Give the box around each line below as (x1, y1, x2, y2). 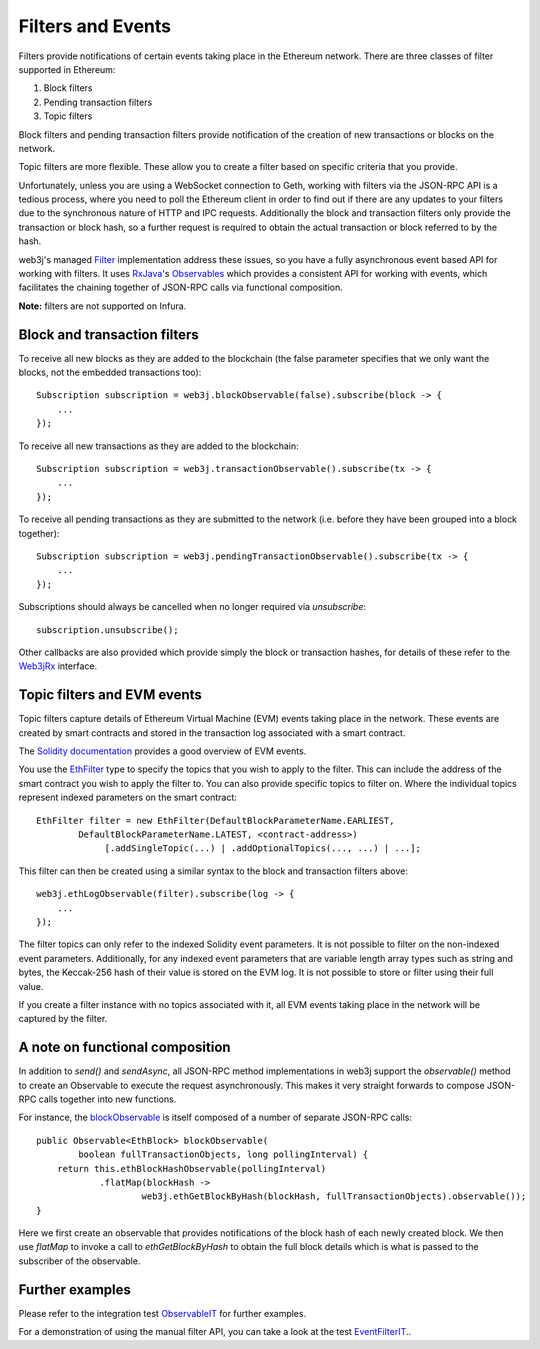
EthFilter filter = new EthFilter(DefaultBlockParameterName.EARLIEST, (36, 815, 395, 826)
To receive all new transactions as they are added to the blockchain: (18, 440, 299, 452)
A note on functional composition (18, 1039, 231, 1056)
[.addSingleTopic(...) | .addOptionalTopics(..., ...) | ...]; (104, 843, 422, 854)
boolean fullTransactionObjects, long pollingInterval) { (78, 1149, 369, 1160)
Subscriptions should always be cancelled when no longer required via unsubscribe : (18, 601, 367, 613)
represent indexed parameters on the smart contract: (18, 791, 237, 804)
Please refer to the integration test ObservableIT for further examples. (18, 1307, 307, 1319)
